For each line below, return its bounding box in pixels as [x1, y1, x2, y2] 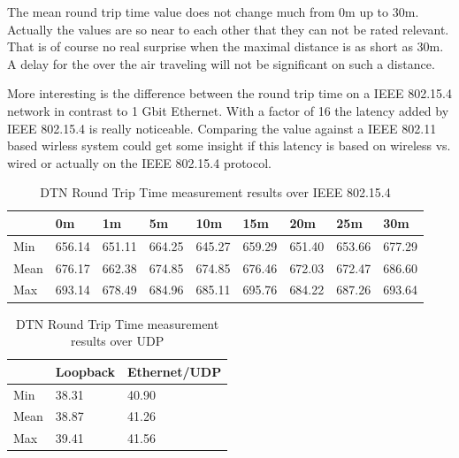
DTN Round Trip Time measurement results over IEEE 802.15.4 [40, 183, 391, 202]
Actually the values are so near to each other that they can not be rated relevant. [7, 19, 449, 38]
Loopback [55, 362, 116, 380]
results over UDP [70, 332, 164, 350]
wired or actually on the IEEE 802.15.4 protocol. [7, 153, 272, 172]
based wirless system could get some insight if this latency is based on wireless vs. [7, 136, 451, 155]
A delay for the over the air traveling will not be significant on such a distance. [7, 54, 435, 73]
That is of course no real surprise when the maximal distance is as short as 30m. [7, 37, 444, 56]
